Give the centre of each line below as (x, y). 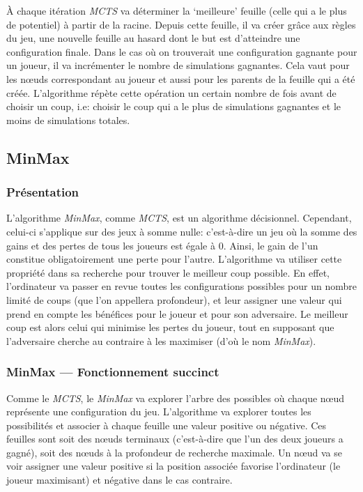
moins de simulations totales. (68, 120)
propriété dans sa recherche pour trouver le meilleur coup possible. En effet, (168, 272)
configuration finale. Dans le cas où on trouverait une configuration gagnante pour (182, 51)
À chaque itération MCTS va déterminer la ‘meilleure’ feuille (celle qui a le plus (177, 10)
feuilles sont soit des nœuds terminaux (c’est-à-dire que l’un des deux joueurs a (175, 439)
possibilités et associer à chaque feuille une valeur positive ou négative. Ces (167, 425)
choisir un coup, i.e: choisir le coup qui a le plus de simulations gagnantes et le (174, 106)
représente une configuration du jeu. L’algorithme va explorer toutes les (159, 412)
